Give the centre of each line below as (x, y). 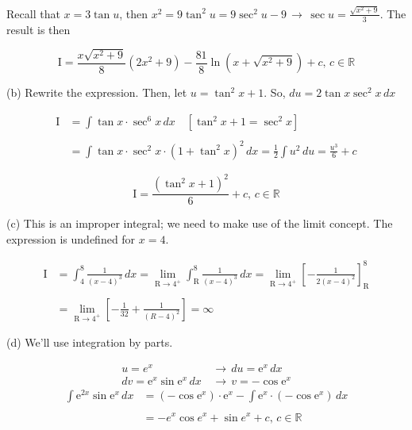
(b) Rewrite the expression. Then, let (97, 92)
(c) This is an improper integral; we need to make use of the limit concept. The (200, 223)
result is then (39, 29)
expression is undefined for (71, 238)
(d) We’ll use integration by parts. (90, 342)
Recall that (33, 13)
